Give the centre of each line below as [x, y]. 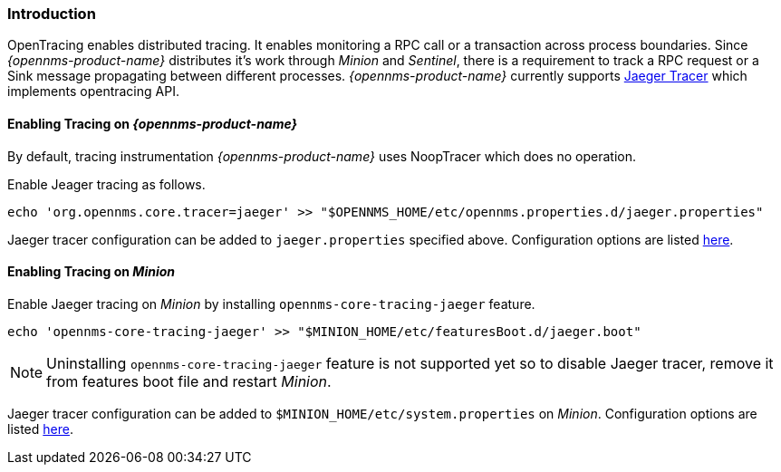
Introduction [52, 14]
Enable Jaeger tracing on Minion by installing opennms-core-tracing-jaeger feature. [271, 303]
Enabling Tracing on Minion [92, 272]
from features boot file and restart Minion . [189, 381]
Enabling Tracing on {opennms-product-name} [153, 123]
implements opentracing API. [93, 92]
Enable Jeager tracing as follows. [106, 184]
